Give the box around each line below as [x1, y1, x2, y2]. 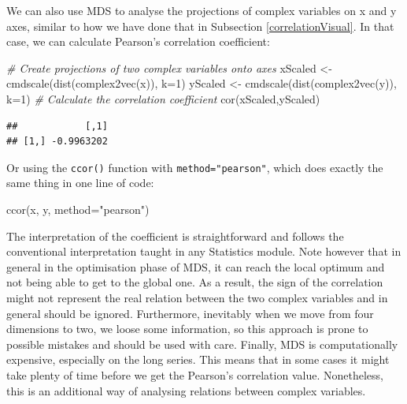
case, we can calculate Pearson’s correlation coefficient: [6, 33, 270, 50]
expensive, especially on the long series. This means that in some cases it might [6, 351, 390, 368]
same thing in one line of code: [6, 174, 154, 191]
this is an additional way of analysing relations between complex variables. [6, 382, 366, 398]
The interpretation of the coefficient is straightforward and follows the [6, 227, 344, 244]
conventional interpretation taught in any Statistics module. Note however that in [6, 243, 401, 260]
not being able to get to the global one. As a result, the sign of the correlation [6, 274, 383, 290]
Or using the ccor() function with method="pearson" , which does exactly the [6, 159, 383, 175]
